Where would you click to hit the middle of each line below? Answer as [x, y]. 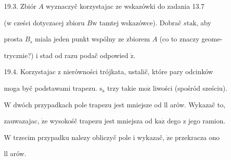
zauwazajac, [22, 121]
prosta [13, 39]
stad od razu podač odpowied [84, 55]
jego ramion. [207, 121]
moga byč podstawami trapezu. [51, 88]
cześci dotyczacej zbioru [49, 22]
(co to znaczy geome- [191, 39]
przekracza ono [197, 137]
